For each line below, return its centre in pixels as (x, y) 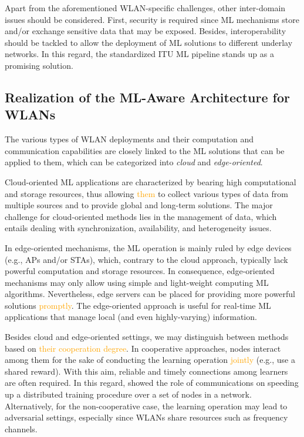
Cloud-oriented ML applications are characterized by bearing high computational (151, 181)
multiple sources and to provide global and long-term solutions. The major (139, 205)
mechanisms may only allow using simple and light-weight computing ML (137, 282)
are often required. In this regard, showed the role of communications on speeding (152, 383)
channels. (21, 428)
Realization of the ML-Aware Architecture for (147, 97)
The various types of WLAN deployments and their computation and (129, 139)
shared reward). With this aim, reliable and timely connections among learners (146, 371)
